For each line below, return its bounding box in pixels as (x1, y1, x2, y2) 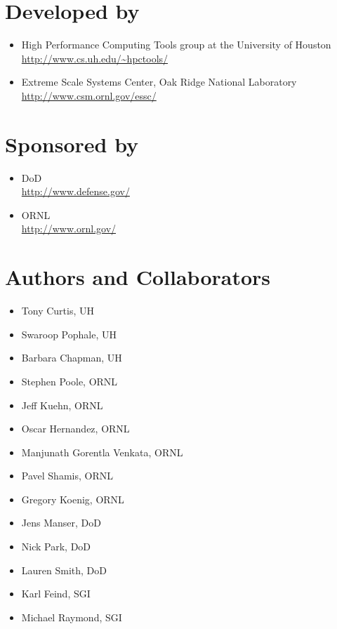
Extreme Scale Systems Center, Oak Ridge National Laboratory (21, 74, 297, 89)
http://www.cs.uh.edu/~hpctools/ (21, 51, 168, 65)
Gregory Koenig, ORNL (21, 491, 124, 506)
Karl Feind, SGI (21, 586, 91, 601)
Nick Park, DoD (21, 539, 91, 554)
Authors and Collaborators (5, 263, 271, 291)
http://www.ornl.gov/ (21, 221, 117, 236)
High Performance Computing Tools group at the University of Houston (21, 37, 331, 52)
